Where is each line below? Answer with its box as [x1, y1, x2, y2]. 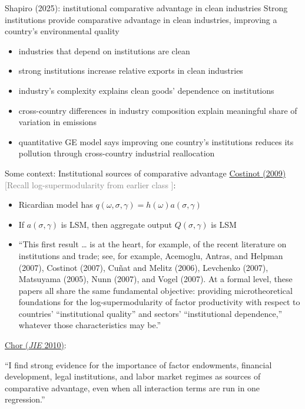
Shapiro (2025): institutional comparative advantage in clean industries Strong [5, 2, 288, 14]
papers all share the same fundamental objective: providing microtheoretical [18, 284, 293, 296]
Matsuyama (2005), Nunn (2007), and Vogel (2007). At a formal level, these [18, 273, 293, 285]
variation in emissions [18, 116, 97, 128]
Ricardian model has [18, 198, 93, 211]
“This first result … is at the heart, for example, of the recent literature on [18, 238, 287, 250]
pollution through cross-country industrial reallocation [18, 147, 215, 159]
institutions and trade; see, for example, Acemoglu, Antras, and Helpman [18, 249, 283, 261]
